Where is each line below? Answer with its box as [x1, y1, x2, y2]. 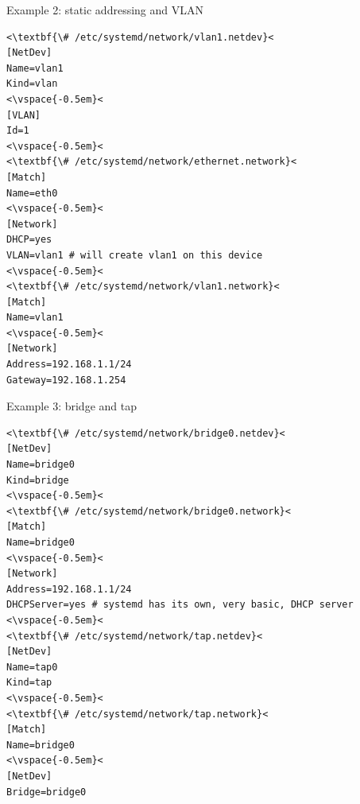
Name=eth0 [6, 187, 58, 199]
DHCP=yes [6, 234, 52, 246]
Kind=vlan [6, 78, 58, 90]
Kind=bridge [6, 474, 69, 486]
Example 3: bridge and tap [6, 398, 137, 414]
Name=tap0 [6, 661, 58, 673]
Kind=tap [6, 677, 52, 689]
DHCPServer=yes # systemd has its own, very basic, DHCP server [6, 599, 354, 611]
